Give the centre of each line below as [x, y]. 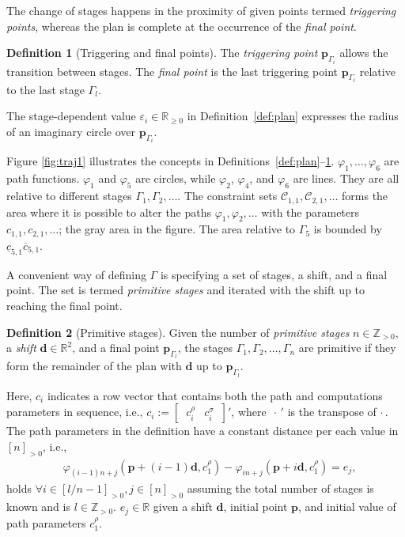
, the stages [205, 348]
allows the [364, 53]
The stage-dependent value [71, 116]
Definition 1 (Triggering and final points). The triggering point [162, 53]
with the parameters [310, 212]
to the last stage [45, 89]
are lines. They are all [346, 178]
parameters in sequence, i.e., [75, 412]
